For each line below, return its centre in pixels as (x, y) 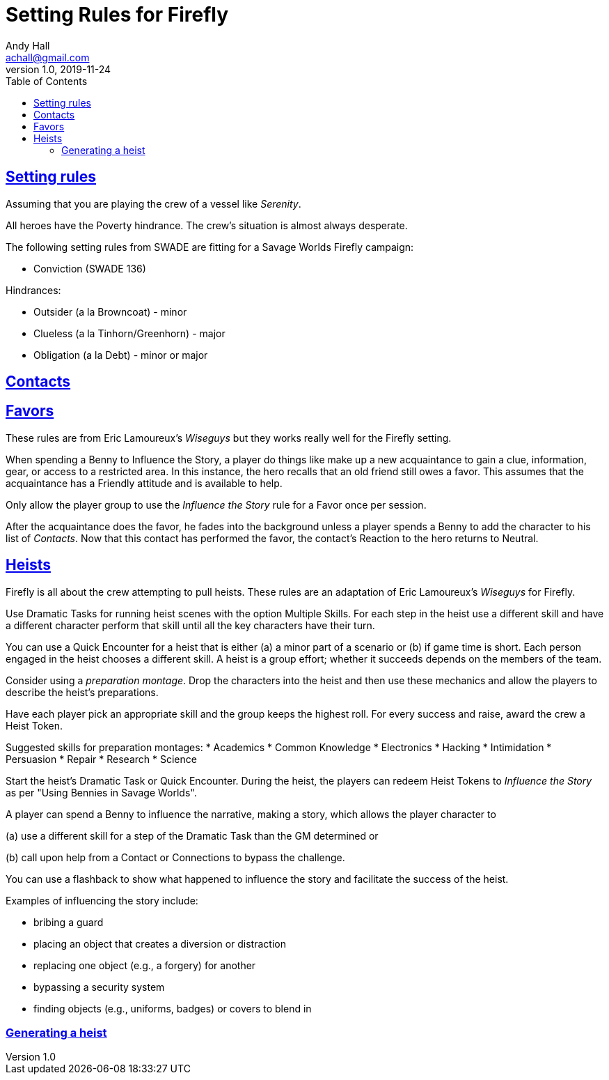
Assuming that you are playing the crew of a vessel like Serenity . (153, 203)
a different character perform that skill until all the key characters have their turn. (190, 625)
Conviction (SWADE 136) (90, 268)
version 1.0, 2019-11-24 (58, 69)
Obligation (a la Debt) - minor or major (121, 355)
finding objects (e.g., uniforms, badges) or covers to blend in (173, 1008)
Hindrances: (33, 290)
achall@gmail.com (48, 57)
